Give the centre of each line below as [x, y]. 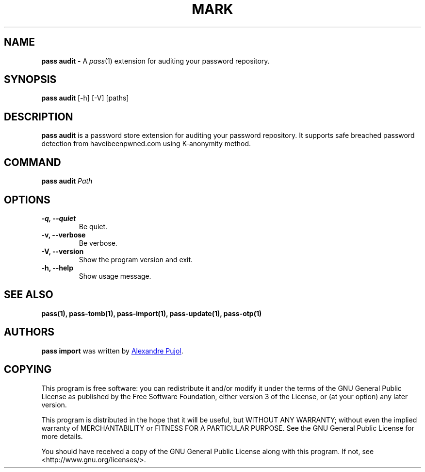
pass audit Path [67, 181]
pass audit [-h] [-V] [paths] [85, 98]
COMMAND [33, 162]
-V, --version [63, 251]
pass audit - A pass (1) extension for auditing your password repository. [155, 61]
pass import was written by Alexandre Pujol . [112, 351]
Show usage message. [115, 276]
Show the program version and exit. [136, 259]
